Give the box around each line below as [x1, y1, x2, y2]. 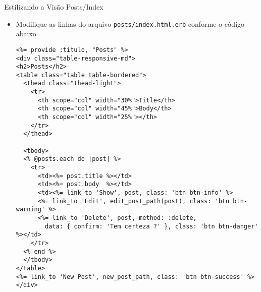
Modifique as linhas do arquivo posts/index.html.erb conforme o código [16, 18, 245, 29]
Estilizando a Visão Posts [4, 2, 83, 12]
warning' [16, 206, 45, 213]
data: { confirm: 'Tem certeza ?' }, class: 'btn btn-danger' [45, 222, 258, 230]
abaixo [16, 28, 36, 39]
